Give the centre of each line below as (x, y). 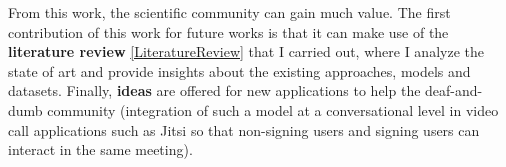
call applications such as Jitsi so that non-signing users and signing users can (244, 129)
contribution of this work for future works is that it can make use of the (228, 31)
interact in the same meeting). (100, 149)
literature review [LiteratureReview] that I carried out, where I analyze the (246, 51)
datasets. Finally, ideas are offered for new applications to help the (214, 90)
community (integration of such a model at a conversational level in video (273, 109)
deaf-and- (454, 90)
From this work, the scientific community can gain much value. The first (229, 12)
